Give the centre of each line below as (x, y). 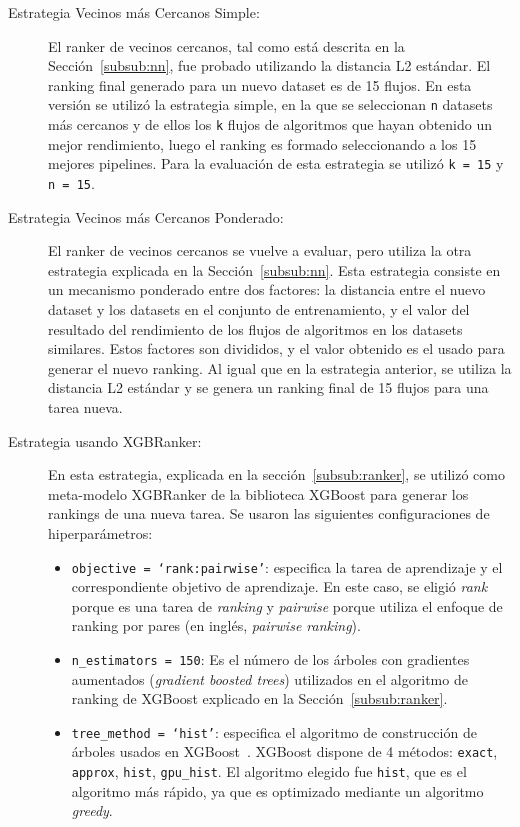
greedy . (92, 810)
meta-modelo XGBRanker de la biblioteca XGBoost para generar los (258, 493)
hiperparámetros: (100, 532)
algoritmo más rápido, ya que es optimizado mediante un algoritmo (277, 790)
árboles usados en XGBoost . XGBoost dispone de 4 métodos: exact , (284, 751)
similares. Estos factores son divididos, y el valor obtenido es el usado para (276, 348)
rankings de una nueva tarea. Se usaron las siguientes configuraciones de (269, 513)
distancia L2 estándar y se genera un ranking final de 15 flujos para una (268, 387)
